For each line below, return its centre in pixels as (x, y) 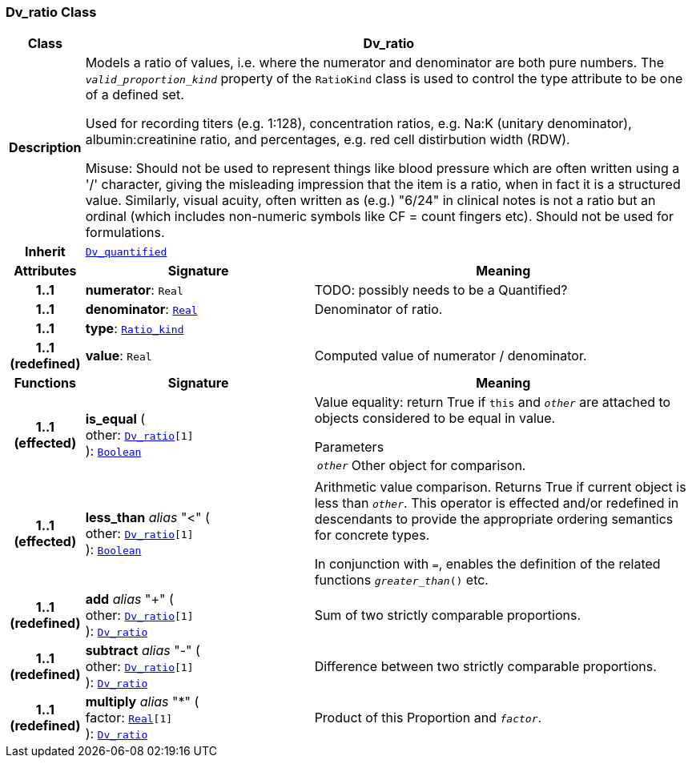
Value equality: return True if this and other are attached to (493, 402)
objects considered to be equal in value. (435, 418)
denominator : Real (141, 310)
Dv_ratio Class (51, 12)
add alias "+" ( (129, 599)
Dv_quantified (126, 251)
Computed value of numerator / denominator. (451, 356)
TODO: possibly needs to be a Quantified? (441, 290)
